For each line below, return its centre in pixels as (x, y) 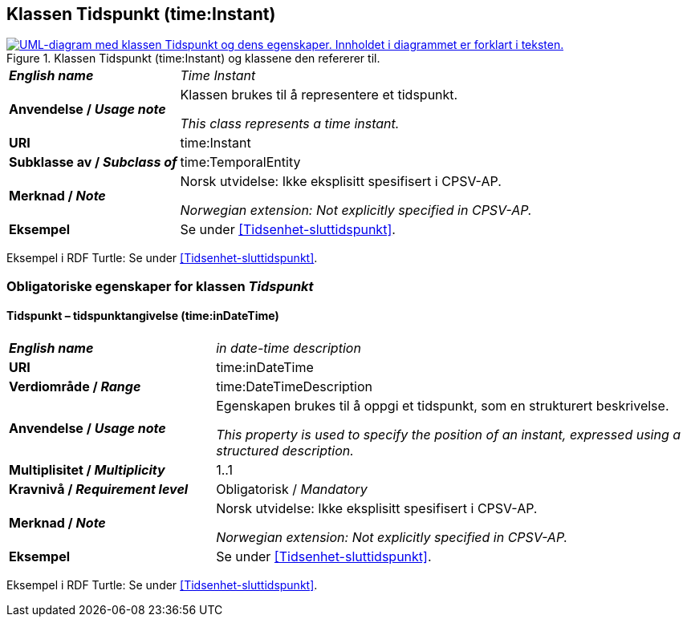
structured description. (285, 451)
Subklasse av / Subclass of (93, 162)
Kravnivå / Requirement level (99, 489)
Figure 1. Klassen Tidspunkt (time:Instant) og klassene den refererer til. (193, 59)
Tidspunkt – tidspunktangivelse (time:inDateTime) (143, 316)
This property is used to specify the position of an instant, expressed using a (449, 435)
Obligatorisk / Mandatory (292, 489)
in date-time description (289, 348)
